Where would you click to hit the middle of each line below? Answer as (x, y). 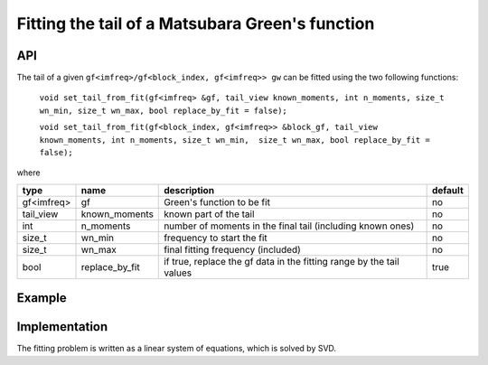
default (448, 190)
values (178, 273)
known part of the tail (209, 214)
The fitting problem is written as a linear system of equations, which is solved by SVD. (177, 349)
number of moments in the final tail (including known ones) (289, 226)
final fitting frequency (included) (233, 249)
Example (42, 298)
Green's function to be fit (217, 201)
